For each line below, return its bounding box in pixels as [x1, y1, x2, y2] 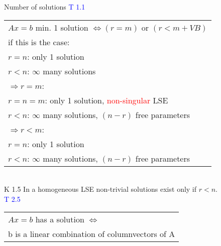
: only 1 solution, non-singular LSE [45, 94, 168, 106]
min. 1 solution [35, 21, 88, 33]
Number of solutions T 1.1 [4, 2, 85, 12]
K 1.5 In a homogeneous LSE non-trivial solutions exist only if [4, 184, 197, 194]
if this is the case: [8, 36, 70, 48]
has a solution [35, 213, 84, 225]
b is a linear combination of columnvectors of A [8, 228, 175, 240]
